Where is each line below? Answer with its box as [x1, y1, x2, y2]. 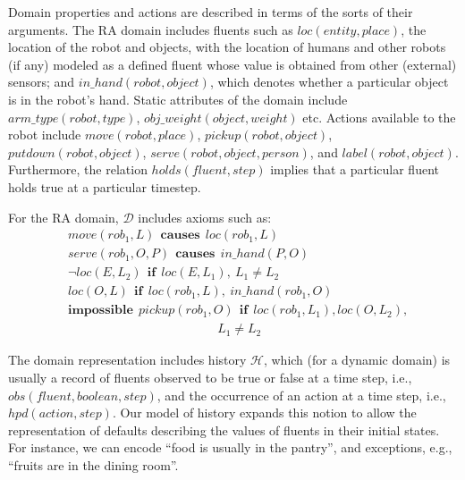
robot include [8, 125, 81, 144]
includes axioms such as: [138, 207, 272, 226]
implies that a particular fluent [270, 160, 439, 179]
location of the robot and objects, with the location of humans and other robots [8, 38, 446, 56]
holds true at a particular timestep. [8, 177, 201, 196]
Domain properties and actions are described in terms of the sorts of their [8, 3, 413, 21]
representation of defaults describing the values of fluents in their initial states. [8, 420, 440, 439]
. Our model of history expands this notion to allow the [112, 403, 417, 422]
